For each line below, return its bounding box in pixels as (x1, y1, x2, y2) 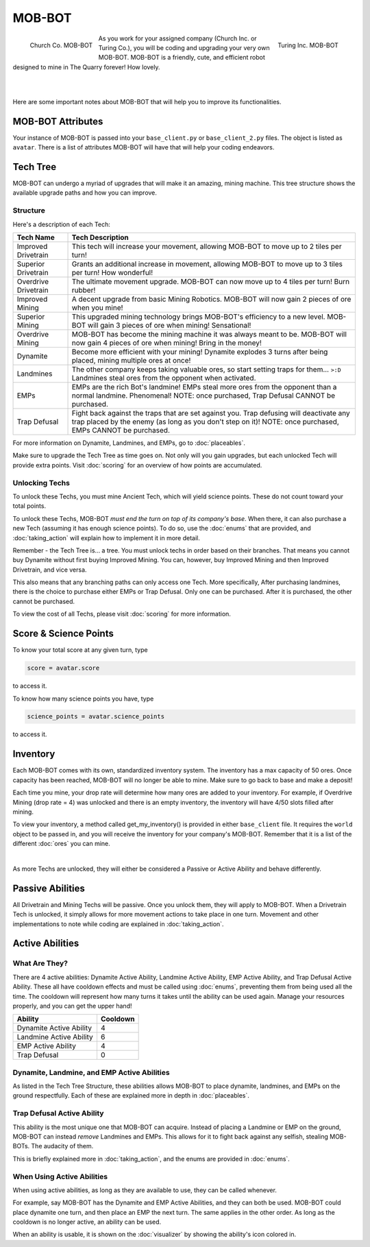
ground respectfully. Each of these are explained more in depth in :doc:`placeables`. (12, 1091, 250, 1100)
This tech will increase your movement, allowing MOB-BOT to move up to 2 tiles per (71, 242, 342, 252)
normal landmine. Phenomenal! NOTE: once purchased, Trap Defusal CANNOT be (71, 391, 336, 400)
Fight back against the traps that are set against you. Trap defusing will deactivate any (71, 409, 350, 418)
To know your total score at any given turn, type (12, 646, 148, 654)
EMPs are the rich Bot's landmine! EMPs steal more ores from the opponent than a (71, 383, 337, 392)
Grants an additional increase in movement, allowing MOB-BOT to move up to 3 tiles (71, 259, 343, 269)
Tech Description (71, 233, 129, 243)
